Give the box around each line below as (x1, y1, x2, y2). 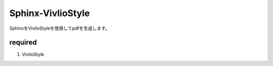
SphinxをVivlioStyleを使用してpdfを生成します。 (9, 25, 110, 31)
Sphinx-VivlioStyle (9, 8, 90, 19)
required (9, 38, 37, 47)
